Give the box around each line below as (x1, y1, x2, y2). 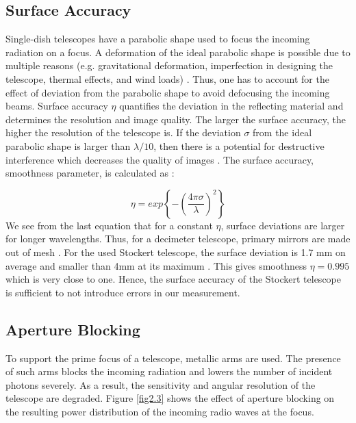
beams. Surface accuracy (5, 99, 108, 113)
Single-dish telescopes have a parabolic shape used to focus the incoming (5, 31, 310, 46)
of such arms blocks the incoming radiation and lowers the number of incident (5, 364, 333, 379)
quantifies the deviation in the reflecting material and (119, 99, 344, 113)
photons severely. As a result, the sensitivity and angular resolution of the (5, 377, 316, 392)
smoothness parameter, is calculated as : (5, 166, 175, 180)
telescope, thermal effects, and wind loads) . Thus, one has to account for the (5, 71, 329, 86)
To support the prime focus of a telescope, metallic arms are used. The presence (5, 350, 341, 365)
